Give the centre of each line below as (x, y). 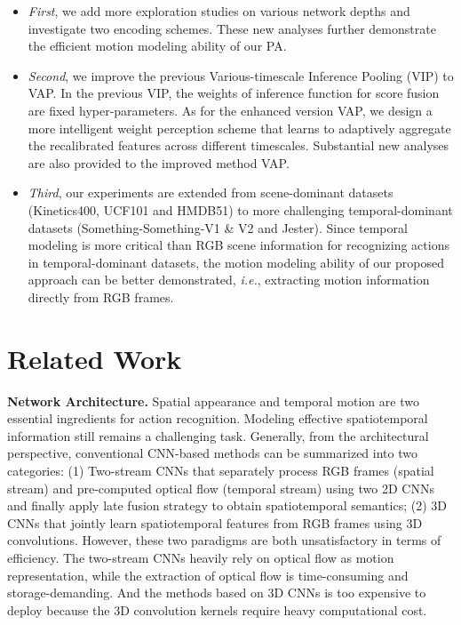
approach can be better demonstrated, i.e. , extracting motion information (229, 280)
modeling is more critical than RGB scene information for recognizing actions (238, 245)
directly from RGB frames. (101, 296)
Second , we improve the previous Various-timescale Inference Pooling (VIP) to (241, 75)
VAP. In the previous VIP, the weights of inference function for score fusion (234, 93)
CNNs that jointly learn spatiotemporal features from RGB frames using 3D (215, 522)
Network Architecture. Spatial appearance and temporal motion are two (213, 401)
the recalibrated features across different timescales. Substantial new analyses (238, 145)
